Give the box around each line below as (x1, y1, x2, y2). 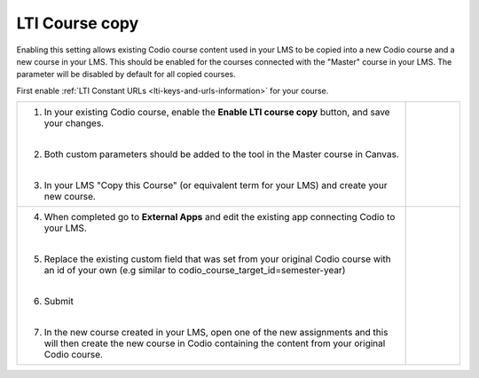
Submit (43, 295, 75, 308)
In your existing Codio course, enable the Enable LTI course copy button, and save (43, 106, 390, 119)
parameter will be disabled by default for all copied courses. (16, 69, 236, 80)
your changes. (43, 117, 105, 130)
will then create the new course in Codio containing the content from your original (43, 337, 386, 350)
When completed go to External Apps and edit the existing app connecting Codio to (43, 211, 396, 224)
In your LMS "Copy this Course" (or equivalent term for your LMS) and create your (43, 179, 388, 192)
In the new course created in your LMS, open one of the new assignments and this (43, 327, 389, 339)
